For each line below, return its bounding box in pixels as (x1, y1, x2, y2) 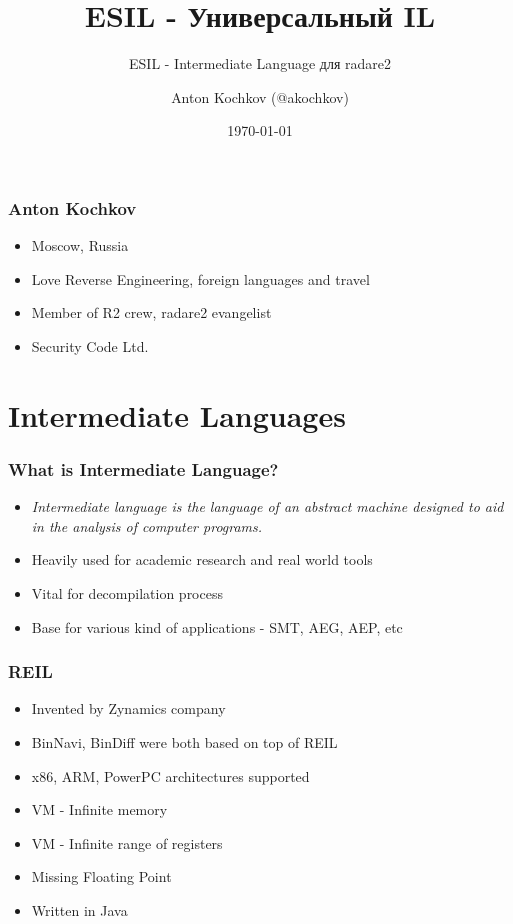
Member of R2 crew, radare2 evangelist (31, 302, 272, 323)
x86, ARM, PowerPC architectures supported (31, 765, 310, 786)
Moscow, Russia (31, 235, 129, 256)
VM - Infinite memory (31, 799, 168, 820)
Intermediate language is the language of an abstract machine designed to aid (31, 496, 504, 517)
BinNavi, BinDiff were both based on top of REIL (31, 731, 338, 752)
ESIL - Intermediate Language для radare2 (129, 53, 391, 74)
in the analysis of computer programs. (31, 515, 263, 536)
